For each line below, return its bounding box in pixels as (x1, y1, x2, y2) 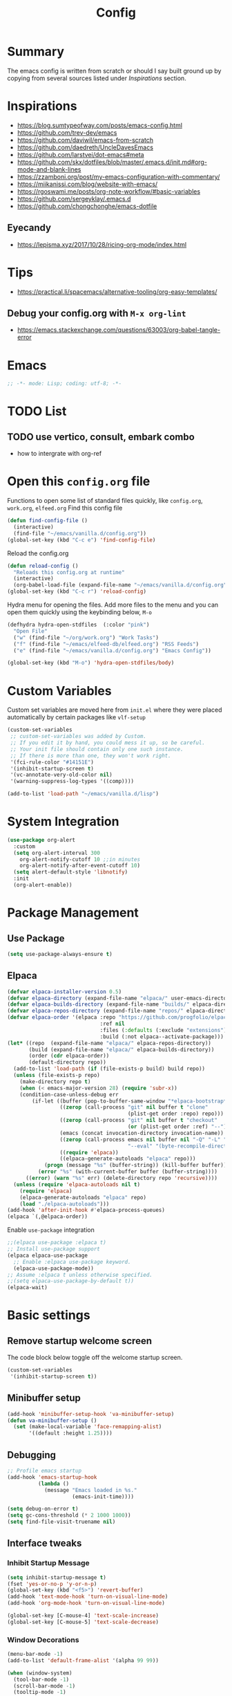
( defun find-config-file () (7, 517, 88, 524)
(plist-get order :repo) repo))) (127, 1110, 224, 1118)
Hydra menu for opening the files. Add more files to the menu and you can (7, 600, 219, 609)
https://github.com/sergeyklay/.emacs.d (17, 194, 131, 203)
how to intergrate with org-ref (17, 450, 102, 458)
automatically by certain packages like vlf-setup (7, 713, 146, 721)
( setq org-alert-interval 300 (13, 849, 100, 856)
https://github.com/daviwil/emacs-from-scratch (17, 136, 154, 144)
